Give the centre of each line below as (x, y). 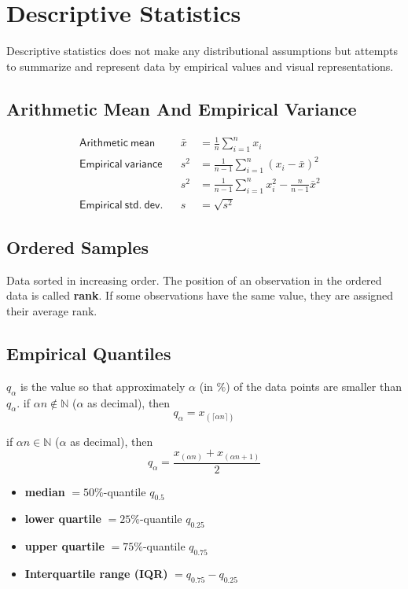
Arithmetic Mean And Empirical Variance (182, 108)
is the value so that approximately (103, 386)
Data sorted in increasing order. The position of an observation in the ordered (194, 280)
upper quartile (64, 546)
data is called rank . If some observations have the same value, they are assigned (200, 295)
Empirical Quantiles (89, 353)
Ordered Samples (78, 247)
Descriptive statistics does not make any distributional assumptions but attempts (202, 51)
